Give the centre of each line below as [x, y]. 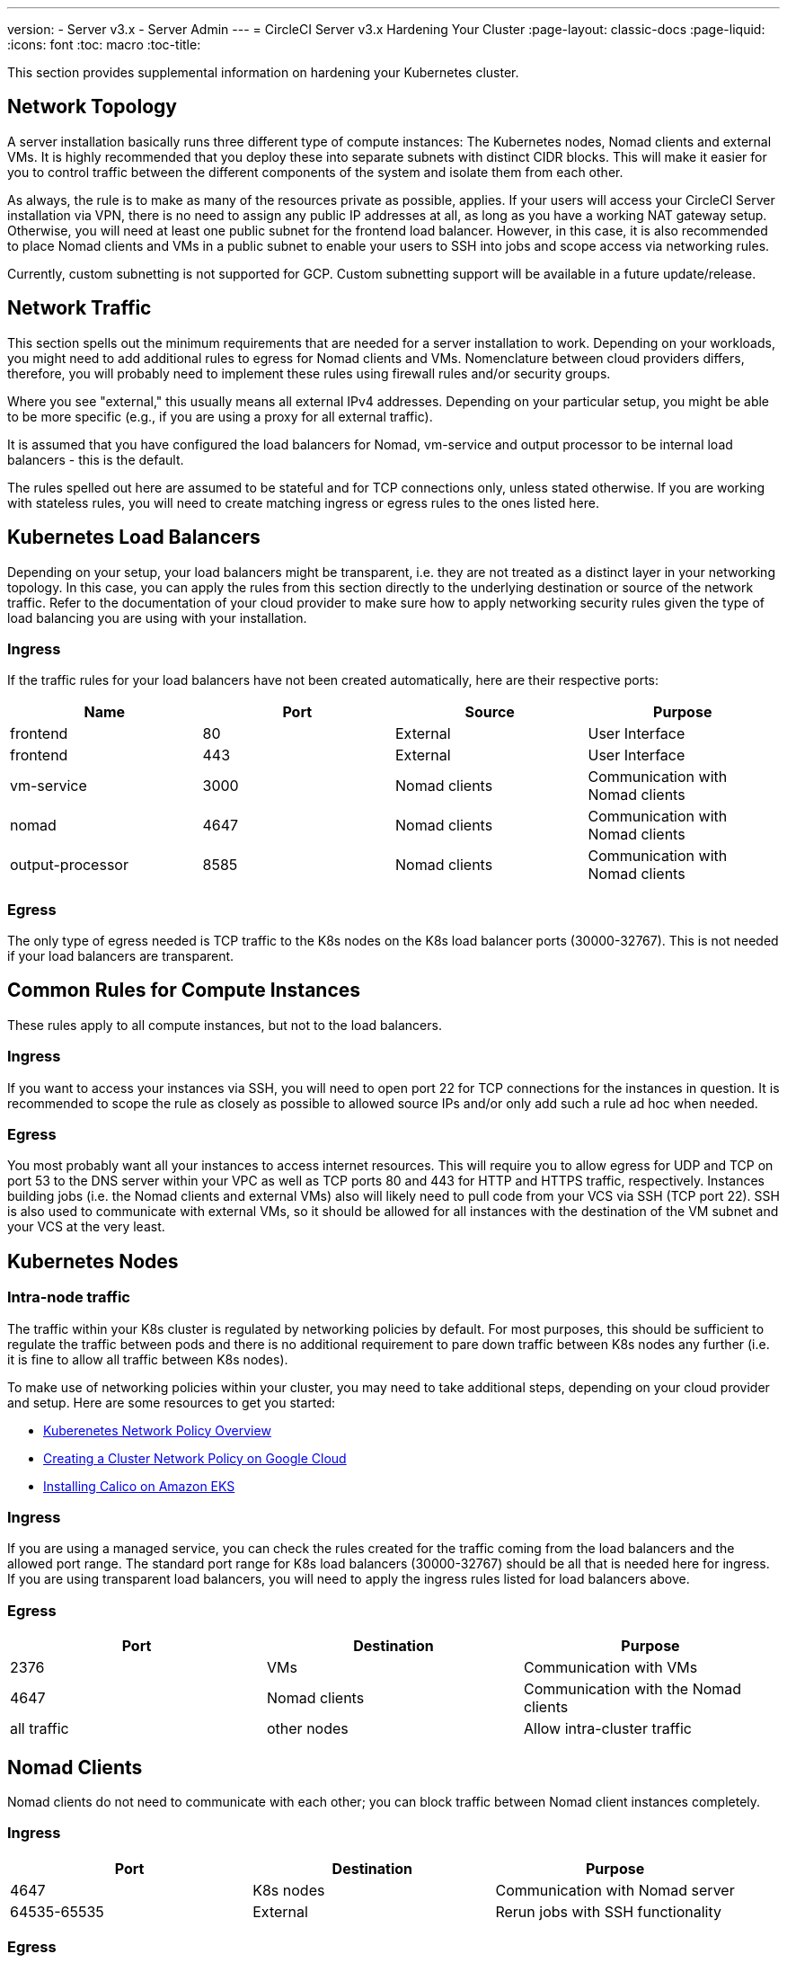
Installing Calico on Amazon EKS [139, 1486]
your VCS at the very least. [86, 1227]
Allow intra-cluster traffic [607, 1729]
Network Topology [92, 107]
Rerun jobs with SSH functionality [608, 1911]
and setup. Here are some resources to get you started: [172, 1402]
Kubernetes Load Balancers [134, 537]
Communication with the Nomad [632, 1689]
